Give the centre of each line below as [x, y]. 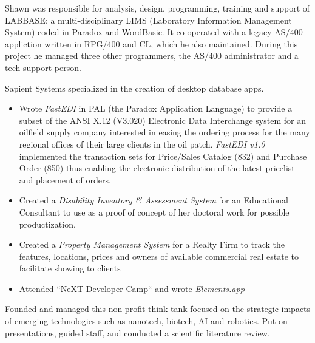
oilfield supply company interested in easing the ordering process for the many [164, 132]
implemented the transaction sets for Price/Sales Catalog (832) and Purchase [163, 156]
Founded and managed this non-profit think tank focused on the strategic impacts [158, 309]
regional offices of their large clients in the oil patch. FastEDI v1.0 [142, 144]
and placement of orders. [65, 179]
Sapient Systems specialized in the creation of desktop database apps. [134, 88]
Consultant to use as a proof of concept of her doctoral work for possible [154, 212]
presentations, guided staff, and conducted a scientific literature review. [137, 332]
